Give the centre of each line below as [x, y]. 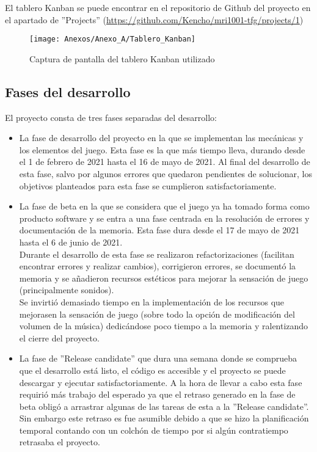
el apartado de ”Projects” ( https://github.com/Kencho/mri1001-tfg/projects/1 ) [154, 19]
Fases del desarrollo [68, 91]
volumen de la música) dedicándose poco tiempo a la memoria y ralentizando [164, 326]
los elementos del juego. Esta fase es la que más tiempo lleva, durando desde [162, 149]
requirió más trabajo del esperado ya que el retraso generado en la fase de [157, 394]
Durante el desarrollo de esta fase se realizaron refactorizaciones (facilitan [157, 254]
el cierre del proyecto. [59, 337]
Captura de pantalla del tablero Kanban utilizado [122, 58]
